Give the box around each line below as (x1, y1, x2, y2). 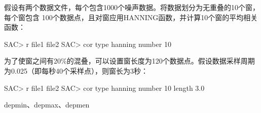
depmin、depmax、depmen (4, 99, 90, 110)
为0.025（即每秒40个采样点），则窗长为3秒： (4, 65, 148, 76)
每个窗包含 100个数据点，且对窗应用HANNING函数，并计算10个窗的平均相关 (4, 12, 258, 22)
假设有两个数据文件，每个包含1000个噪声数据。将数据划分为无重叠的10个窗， (4, 2, 259, 12)
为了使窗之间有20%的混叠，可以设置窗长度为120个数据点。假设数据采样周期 (4, 55, 255, 66)
